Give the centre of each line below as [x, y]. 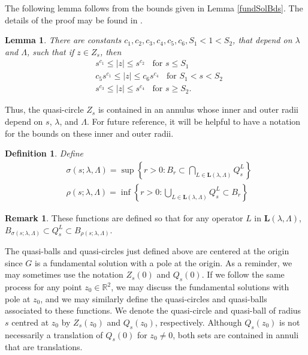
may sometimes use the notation [64, 274]
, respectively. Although [198, 322]
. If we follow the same [243, 274]
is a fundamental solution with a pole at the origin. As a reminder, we [163, 262]
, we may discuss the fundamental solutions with [200, 287]
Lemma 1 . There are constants [63, 40]
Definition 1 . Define [44, 153]
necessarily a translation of [54, 334]
